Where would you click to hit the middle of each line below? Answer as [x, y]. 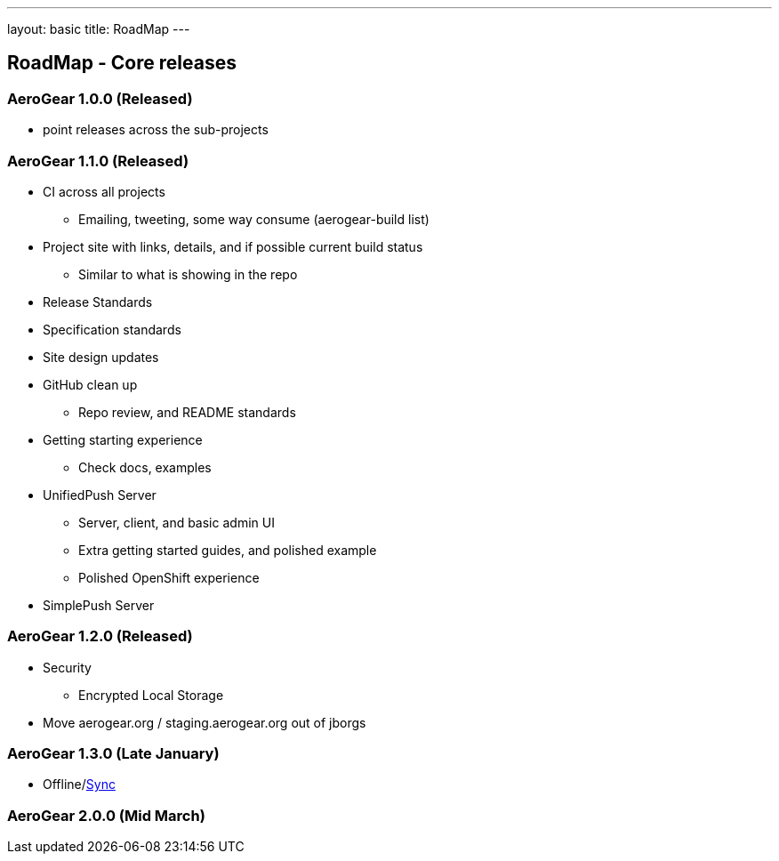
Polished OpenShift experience [169, 577]
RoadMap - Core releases [122, 63]
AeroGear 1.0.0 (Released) [100, 98]
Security [67, 667]
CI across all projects [104, 191]
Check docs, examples [145, 467]
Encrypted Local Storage [151, 695]
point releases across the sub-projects [156, 130]
